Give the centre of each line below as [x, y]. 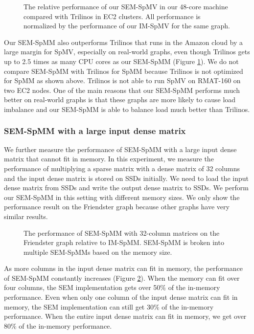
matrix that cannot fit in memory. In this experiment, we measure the [109, 159]
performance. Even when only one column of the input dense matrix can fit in [121, 297]
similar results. [26, 216]
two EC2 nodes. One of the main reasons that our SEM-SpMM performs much [122, 90]
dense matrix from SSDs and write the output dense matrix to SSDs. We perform [126, 188]
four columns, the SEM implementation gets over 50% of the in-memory [112, 287]
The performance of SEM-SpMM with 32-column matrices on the [122, 233]
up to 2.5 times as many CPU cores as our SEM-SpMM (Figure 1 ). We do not [121, 61]
